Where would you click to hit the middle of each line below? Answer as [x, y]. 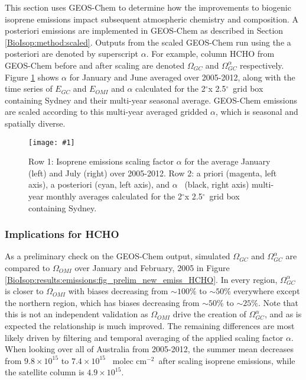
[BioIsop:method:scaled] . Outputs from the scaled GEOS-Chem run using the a [148, 42]
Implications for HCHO [62, 234]
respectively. [262, 65]
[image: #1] [52, 142]
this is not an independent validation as [76, 314]
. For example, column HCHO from [210, 54]
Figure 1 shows [32, 77]
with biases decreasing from [118, 291]
